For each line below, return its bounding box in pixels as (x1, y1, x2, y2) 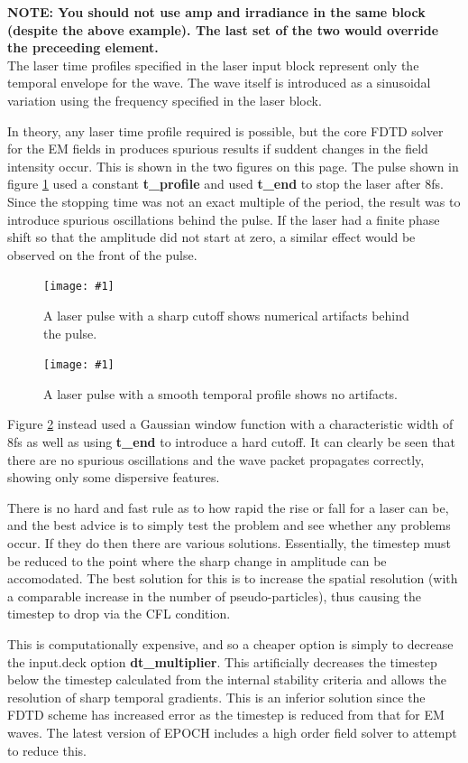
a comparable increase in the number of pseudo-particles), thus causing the (7, 586, 422, 605)
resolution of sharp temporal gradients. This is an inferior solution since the (7, 687, 426, 706)
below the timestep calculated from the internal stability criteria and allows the (7, 670, 446, 689)
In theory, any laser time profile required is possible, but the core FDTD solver (7, 121, 444, 140)
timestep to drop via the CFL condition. (7, 604, 231, 623)
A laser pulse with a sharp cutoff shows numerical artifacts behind (43, 305, 409, 324)
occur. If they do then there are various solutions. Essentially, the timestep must (7, 533, 452, 552)
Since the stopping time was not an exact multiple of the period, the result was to (7, 191, 461, 210)
